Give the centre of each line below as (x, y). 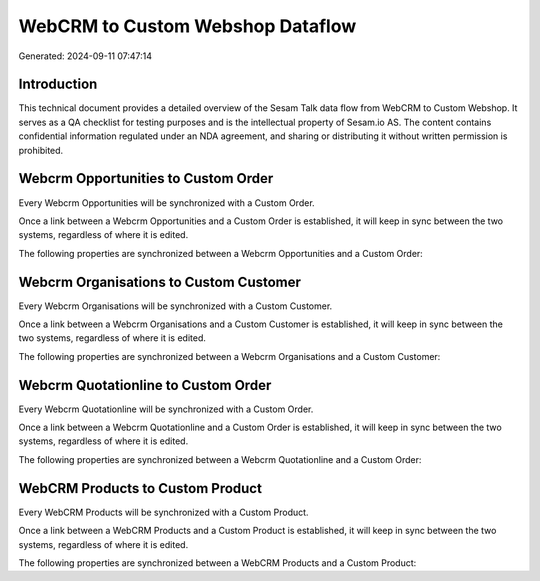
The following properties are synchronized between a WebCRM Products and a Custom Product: (217, 562)
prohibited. (41, 150)
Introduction (58, 84)
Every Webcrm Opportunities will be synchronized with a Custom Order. (166, 202)
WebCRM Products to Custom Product (140, 488)
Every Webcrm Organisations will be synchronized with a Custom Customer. (175, 306)
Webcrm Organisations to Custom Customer (160, 281)
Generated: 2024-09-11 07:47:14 (85, 56)
